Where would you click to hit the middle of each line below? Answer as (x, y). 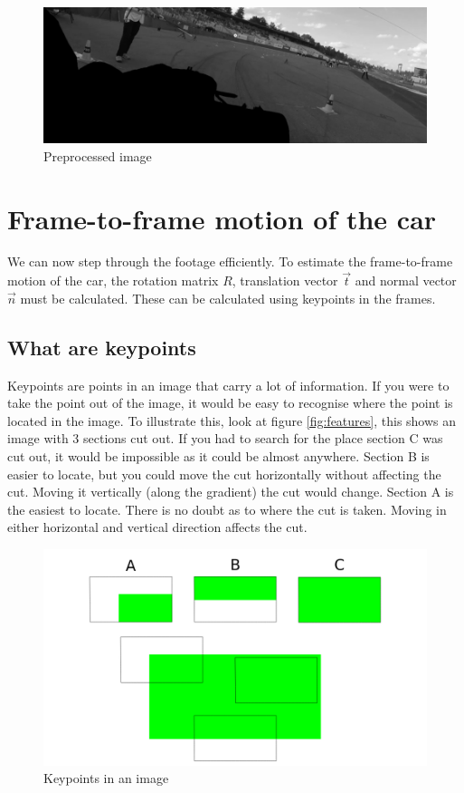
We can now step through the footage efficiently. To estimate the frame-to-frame (230, 261)
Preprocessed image (98, 155)
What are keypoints (102, 347)
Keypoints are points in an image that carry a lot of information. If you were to (228, 385)
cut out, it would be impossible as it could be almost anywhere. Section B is (218, 456)
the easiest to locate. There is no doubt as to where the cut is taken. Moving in (227, 509)
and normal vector (406, 280)
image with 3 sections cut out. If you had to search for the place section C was (225, 438)
